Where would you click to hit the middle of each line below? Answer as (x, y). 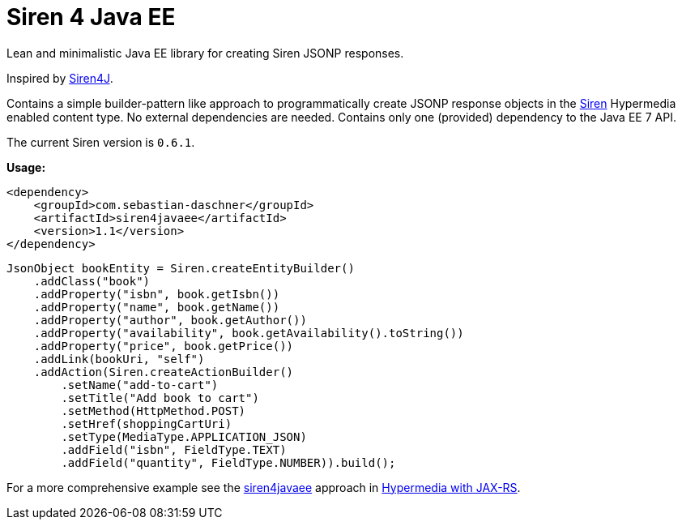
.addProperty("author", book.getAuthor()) (170, 320)
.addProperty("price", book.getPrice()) (164, 346)
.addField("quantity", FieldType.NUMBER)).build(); (228, 462)
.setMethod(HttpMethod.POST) (153, 411)
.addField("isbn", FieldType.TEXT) (174, 449)
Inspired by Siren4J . (60, 78)
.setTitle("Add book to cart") (160, 398)
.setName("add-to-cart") (140, 385)
